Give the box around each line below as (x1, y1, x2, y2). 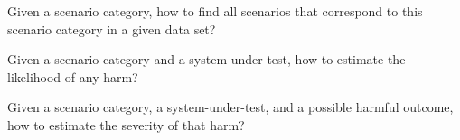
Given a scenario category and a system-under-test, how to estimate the (7, 50, 406, 69)
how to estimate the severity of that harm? (7, 115, 245, 134)
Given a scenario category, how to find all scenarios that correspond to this (7, 2, 423, 20)
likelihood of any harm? (7, 67, 138, 86)
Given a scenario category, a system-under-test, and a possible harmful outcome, (7, 98, 454, 117)
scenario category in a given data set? (7, 19, 216, 38)
